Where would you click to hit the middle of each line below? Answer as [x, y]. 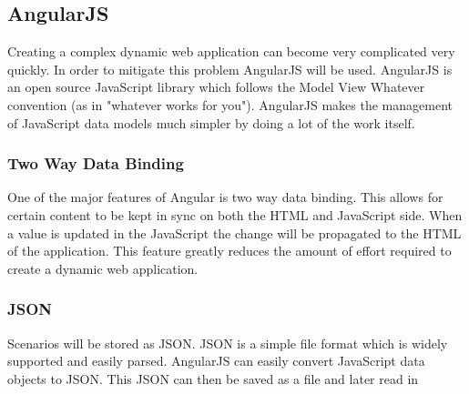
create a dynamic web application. [103, 268]
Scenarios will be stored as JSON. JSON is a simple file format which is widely [228, 343]
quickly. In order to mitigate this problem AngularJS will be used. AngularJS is [230, 69]
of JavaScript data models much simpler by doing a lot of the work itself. [211, 122]
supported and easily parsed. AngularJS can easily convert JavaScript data [216, 361]
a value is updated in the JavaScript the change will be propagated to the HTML [234, 232]
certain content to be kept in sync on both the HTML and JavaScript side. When [235, 214]
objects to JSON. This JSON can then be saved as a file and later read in [213, 378]
